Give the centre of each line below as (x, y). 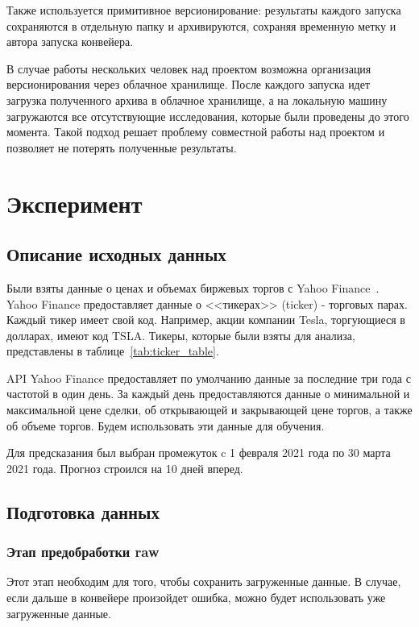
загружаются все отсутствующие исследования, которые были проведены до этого (208, 116)
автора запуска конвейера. (70, 42)
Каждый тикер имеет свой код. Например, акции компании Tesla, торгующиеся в (206, 320)
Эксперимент (75, 203)
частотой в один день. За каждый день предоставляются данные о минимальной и (208, 394)
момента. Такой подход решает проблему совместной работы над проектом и (196, 132)
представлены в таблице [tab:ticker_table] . (113, 351)
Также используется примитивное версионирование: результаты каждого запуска (204, 10)
